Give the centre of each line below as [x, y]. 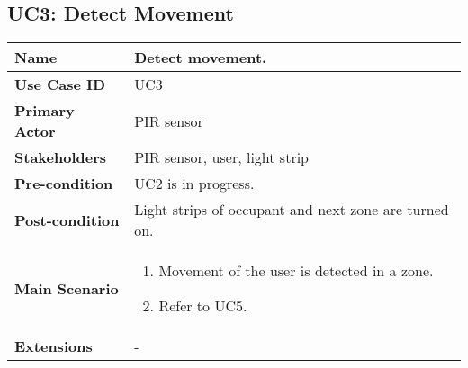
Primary [45, 111]
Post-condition [67, 220]
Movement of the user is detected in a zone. [296, 271]
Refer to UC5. [203, 306]
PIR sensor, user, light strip [222, 157]
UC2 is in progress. [194, 184]
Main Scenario [67, 288]
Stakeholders [60, 157]
